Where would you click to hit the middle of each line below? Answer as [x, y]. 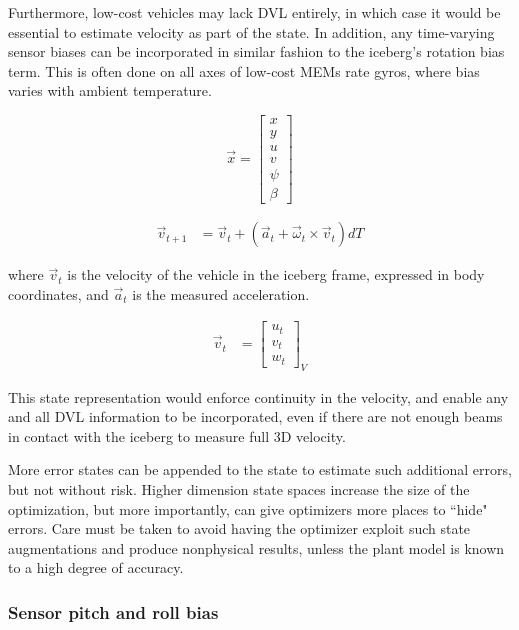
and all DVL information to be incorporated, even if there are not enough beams [255, 416]
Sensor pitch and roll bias [113, 611]
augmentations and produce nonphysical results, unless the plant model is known [256, 547]
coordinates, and [58, 293]
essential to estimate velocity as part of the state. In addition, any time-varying [251, 31]
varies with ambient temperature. [110, 90]
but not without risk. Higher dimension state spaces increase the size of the [239, 489]
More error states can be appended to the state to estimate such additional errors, [260, 469]
